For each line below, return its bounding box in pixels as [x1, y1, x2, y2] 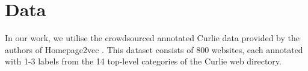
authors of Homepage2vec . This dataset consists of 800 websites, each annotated [5, 43, 303, 55]
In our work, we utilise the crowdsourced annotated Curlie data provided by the [5, 32, 300, 44]
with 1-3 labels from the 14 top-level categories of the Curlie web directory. [5, 55, 282, 67]
